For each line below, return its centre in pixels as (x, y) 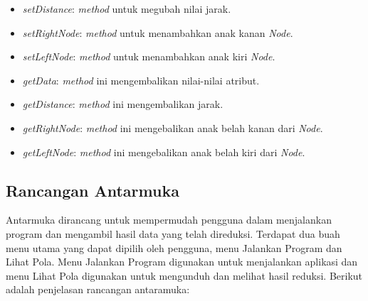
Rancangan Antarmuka (93, 190)
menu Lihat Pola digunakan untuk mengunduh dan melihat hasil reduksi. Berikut (184, 275)
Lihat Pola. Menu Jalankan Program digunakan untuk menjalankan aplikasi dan (182, 262)
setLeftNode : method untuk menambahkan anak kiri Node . (149, 56)
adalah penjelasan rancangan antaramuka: (98, 289)
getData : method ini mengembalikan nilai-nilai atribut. (141, 80)
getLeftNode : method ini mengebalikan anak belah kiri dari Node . (164, 152)
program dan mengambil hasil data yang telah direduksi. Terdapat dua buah (173, 233)
